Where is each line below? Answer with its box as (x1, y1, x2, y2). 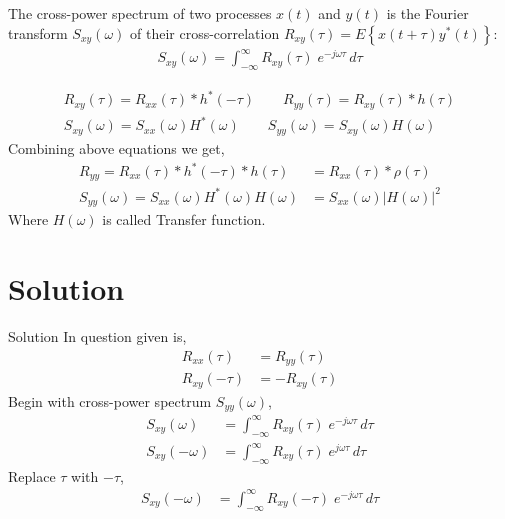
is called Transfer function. (102, 209, 266, 230)
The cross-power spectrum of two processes (8, 3, 272, 23)
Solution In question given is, (8, 326, 187, 347)
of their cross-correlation (129, 22, 280, 43)
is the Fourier (386, 3, 469, 23)
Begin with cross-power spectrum (8, 390, 212, 411)
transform (8, 22, 68, 43)
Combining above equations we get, (8, 137, 225, 158)
